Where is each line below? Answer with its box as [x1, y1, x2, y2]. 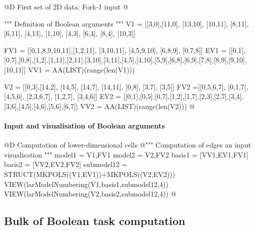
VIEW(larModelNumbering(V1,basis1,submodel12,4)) [4, 178, 168, 189]
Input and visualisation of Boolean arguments [4, 120, 165, 130]
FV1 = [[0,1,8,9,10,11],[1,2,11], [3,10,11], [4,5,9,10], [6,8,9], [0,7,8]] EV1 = [4, 44, 226, 55]
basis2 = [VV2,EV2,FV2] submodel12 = [4, 159, 127, 169]
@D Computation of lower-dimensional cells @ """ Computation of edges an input [4, 139, 251, 150]
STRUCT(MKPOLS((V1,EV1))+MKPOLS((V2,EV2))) [4, 168, 175, 179]
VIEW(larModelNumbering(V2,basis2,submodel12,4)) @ [4, 188, 176, 199]
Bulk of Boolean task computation [4, 213, 185, 228]
